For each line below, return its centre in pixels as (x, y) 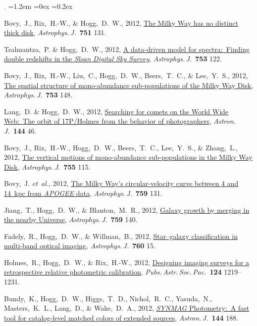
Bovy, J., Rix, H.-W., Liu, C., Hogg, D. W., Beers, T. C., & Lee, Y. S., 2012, (126, 75)
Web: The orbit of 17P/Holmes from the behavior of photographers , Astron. (120, 121)
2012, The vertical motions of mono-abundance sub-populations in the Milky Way (128, 157)
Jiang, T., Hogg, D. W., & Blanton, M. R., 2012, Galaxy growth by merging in (127, 210)
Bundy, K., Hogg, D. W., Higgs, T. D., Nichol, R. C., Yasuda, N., (108, 298)
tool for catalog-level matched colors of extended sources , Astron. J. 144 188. (121, 317)
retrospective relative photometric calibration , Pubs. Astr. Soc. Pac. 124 (113, 272)
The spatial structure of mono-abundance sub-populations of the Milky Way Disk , (129, 85)
